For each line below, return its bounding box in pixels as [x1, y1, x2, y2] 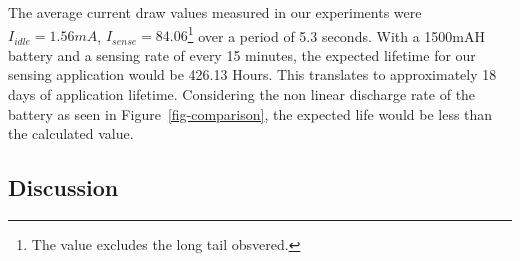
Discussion [8, 172, 119, 203]
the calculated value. [8, 123, 134, 144]
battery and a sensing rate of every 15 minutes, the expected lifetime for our [8, 44, 476, 65]
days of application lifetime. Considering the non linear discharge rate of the [8, 84, 476, 105]
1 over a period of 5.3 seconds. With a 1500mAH [187, 22, 485, 46]
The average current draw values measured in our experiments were [8, 2, 422, 22]
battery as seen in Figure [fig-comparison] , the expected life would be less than [8, 103, 493, 124]
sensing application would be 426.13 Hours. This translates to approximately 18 [8, 64, 497, 85]
